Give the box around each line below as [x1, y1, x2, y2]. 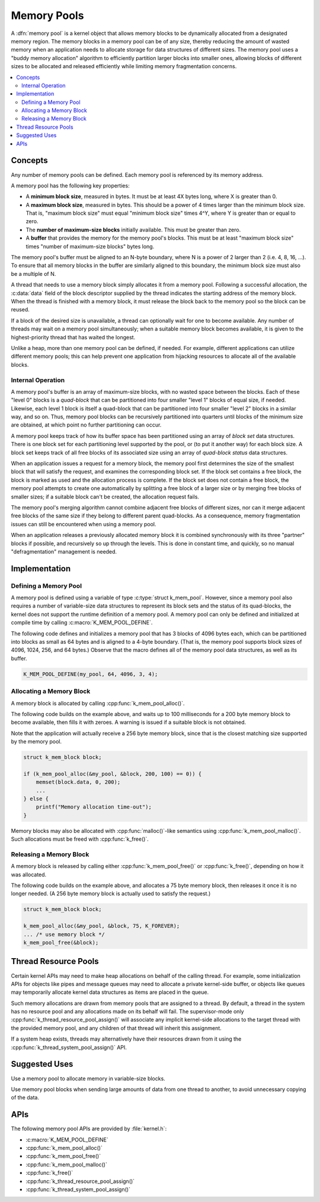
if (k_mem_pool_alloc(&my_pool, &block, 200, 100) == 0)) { [23, 770, 202, 777]
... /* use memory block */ [23, 931, 105, 937]
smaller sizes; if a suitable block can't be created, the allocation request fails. [11, 493, 200, 500]
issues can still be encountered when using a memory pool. [11, 520, 156, 527]
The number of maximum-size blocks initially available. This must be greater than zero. [25, 226, 241, 233]
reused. [11, 306, 30, 313]
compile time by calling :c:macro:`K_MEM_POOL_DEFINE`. [11, 619, 153, 626]
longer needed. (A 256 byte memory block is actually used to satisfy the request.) [11, 890, 211, 897]
